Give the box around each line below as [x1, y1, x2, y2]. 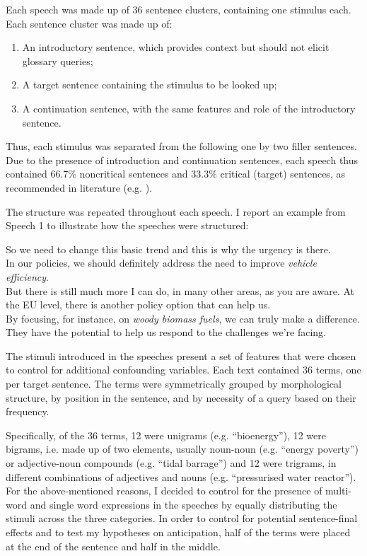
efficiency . [6, 269, 49, 284]
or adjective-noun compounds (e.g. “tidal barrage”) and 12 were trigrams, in [6, 456, 337, 470]
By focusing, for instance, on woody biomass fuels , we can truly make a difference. [6, 311, 360, 325]
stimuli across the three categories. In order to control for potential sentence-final [6, 511, 358, 526]
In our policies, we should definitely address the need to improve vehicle [6, 255, 317, 270]
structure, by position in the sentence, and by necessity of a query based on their [6, 390, 356, 405]
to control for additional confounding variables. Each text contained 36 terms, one [6, 362, 361, 377]
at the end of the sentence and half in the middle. [6, 538, 221, 553]
